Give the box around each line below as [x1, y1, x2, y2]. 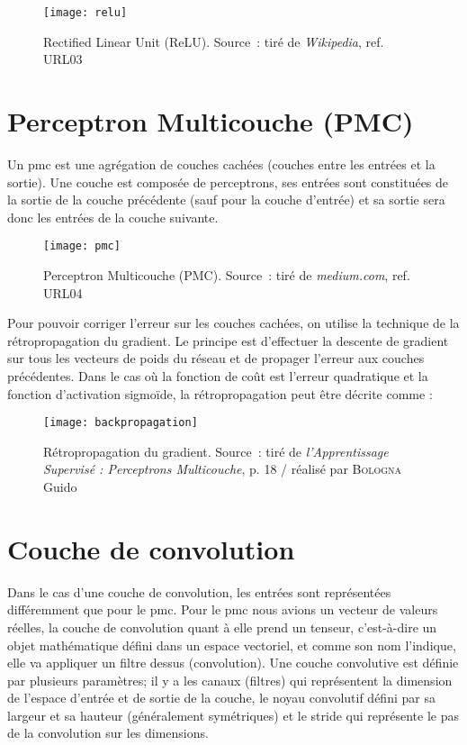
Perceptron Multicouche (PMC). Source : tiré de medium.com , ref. [43, 266, 410, 284]
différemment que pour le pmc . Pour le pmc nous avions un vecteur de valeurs [7, 600, 438, 619]
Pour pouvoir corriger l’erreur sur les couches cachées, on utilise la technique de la [7, 313, 460, 332]
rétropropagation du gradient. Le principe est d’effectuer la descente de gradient [7, 331, 449, 350]
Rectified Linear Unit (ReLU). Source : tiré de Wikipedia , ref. [43, 32, 384, 50]
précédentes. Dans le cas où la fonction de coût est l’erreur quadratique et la [7, 366, 428, 385]
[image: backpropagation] [43, 416, 198, 430]
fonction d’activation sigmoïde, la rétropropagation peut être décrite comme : [7, 384, 433, 403]
